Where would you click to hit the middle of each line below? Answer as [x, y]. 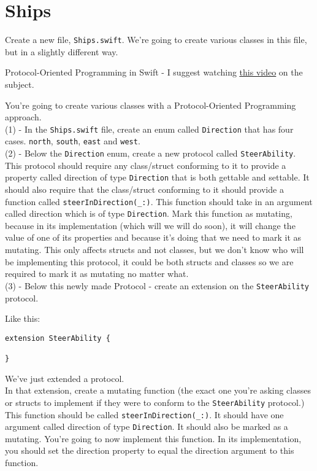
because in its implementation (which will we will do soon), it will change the [150, 225]
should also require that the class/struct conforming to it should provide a [144, 189]
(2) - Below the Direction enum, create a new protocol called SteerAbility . [151, 153]
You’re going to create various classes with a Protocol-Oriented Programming [151, 105]
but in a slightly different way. [62, 51]
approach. [23, 117]
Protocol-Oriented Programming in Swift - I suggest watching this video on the [154, 72]
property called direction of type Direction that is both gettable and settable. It [157, 177]
